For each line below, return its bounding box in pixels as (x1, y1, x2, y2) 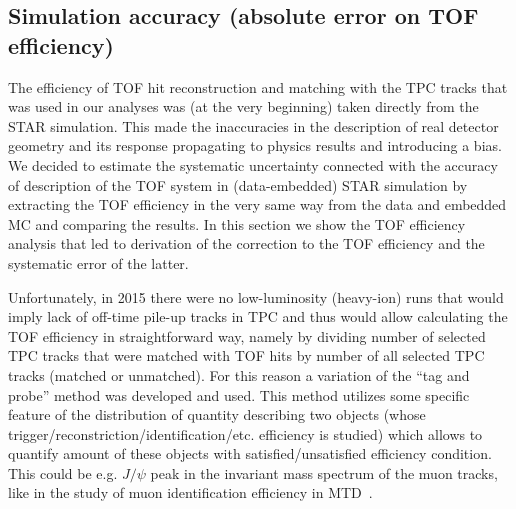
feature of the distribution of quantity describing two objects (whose (8, 404, 426, 425)
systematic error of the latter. (8, 252, 189, 273)
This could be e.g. (8, 462, 118, 483)
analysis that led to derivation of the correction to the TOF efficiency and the (8, 233, 485, 254)
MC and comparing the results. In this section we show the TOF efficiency (8, 213, 466, 234)
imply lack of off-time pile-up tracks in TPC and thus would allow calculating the (8, 306, 508, 327)
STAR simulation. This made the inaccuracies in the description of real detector (8, 115, 499, 136)
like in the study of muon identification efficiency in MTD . (8, 482, 373, 503)
